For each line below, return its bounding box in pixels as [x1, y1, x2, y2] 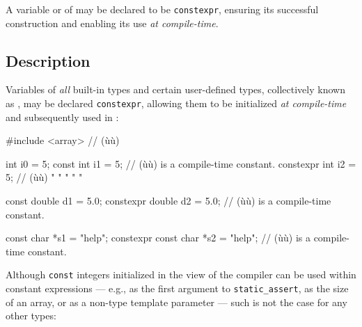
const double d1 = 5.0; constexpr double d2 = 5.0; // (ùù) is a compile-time [6, 193, 331, 208]
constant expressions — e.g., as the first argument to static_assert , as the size [6, 281, 349, 296]
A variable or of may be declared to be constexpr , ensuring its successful [6, 2, 319, 16]
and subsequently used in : [6, 109, 119, 124]
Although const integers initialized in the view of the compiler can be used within [6, 267, 356, 282]
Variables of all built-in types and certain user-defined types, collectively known [6, 82, 345, 97]
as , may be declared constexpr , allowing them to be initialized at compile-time [6, 96, 347, 111]
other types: [6, 308, 56, 323]
